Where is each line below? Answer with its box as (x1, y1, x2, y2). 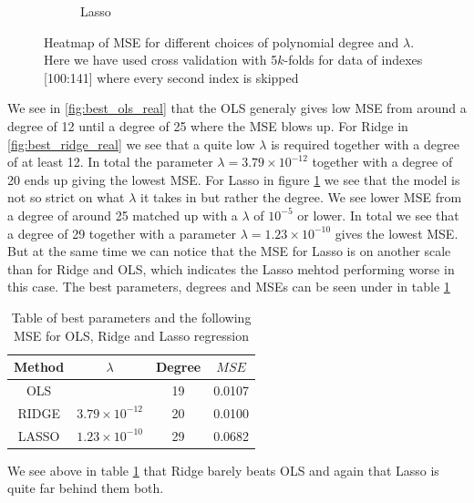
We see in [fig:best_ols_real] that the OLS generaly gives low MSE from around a (7, 98, 467, 118)
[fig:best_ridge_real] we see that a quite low (7, 134, 255, 153)
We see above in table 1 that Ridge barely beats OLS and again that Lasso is (7, 460, 439, 479)
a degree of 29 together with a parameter (7, 223, 236, 242)
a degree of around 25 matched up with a (7, 205, 238, 224)
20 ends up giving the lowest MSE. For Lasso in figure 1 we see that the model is (7, 169, 460, 189)
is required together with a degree (271, 134, 459, 153)
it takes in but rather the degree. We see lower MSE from (140, 188, 462, 207)
